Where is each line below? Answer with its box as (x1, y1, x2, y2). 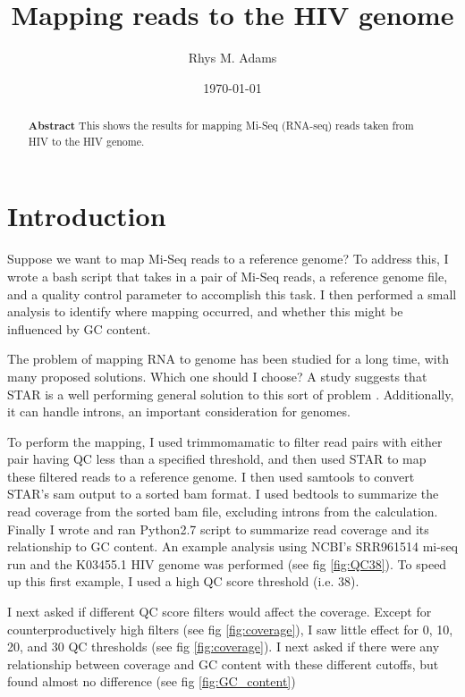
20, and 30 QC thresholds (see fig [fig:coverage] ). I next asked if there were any (7, 637, 440, 656)
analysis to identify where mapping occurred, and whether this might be (7, 302, 403, 321)
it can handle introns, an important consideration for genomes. (7, 402, 351, 421)
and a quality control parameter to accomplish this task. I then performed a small (7, 284, 457, 303)
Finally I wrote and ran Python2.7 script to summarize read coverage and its (7, 519, 429, 538)
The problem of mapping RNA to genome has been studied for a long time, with (7, 349, 449, 368)
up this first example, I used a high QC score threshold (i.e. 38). (7, 572, 359, 591)
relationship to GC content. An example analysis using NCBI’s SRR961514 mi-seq (7, 537, 458, 556)
